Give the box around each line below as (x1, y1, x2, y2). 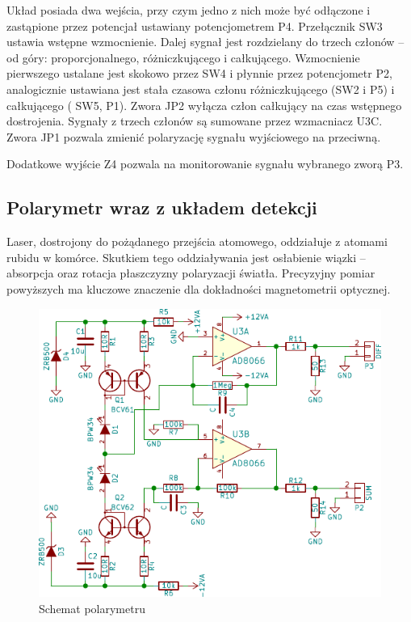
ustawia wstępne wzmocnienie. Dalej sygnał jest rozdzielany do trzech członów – (6, 33, 405, 50)
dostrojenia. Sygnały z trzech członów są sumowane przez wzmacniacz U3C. (6, 112, 383, 129)
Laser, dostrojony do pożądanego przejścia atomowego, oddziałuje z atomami (6, 233, 388, 250)
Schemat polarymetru (39, 600, 145, 617)
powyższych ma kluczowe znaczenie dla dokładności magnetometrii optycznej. (6, 280, 391, 297)
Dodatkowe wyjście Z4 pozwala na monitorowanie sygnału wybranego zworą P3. (6, 155, 404, 172)
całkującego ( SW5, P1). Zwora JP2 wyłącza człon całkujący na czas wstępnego (6, 96, 402, 113)
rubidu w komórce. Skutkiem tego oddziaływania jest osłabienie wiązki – (6, 248, 366, 265)
